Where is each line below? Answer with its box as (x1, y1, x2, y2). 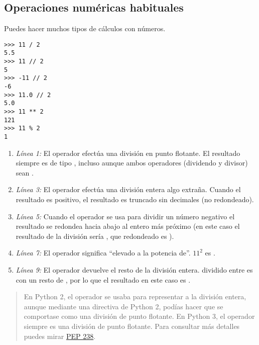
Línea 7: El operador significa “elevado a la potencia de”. (16, 247, 191, 258)
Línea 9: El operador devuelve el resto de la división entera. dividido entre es (16, 265, 253, 275)
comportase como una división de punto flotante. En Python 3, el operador (24, 311, 255, 321)
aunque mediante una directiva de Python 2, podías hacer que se (24, 301, 223, 311)
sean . (16, 167, 34, 178)
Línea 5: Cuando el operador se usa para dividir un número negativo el (16, 211, 235, 221)
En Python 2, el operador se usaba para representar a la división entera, (24, 291, 246, 302)
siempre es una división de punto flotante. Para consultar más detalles (24, 320, 240, 331)
